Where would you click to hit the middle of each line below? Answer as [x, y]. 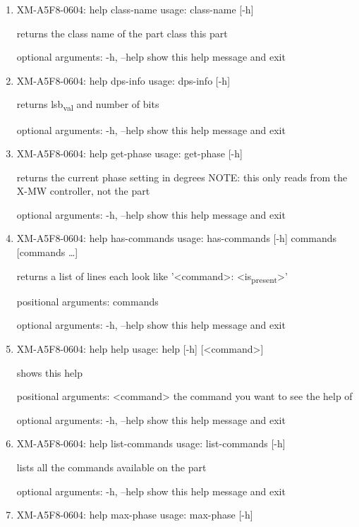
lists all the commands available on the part [111, 467]
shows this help [49, 372]
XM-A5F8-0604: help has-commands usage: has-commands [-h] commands [177, 238]
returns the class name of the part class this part [122, 33]
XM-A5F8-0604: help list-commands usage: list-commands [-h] [151, 443]
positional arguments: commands [87, 301]
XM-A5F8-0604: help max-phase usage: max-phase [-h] [135, 515]
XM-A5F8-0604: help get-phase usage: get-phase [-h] [129, 153]
